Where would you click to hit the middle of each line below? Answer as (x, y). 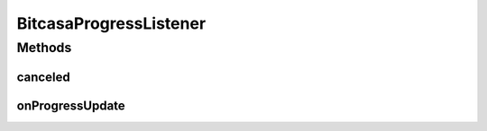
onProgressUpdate (71, 105)
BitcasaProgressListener (111, 23)
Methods (44, 48)
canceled (44, 77)
